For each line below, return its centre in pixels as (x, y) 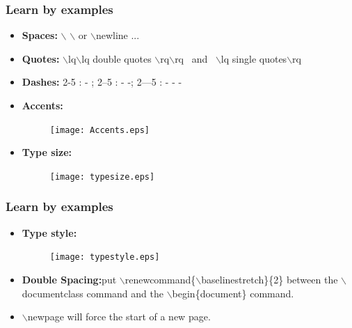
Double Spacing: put (69, 279)
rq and (191, 58)
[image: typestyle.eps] (105, 257)
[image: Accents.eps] (99, 130)
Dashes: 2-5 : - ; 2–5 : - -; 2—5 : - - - (102, 82)
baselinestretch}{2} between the (270, 279)
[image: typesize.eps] (102, 177)
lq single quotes (254, 58)
